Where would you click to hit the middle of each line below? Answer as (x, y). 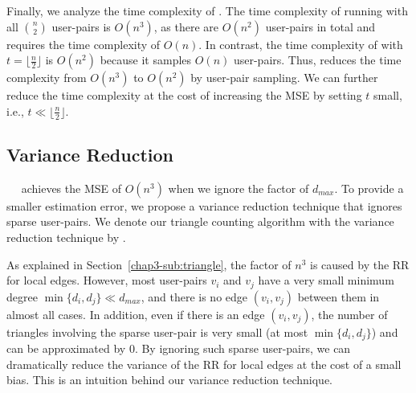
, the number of (349, 314)
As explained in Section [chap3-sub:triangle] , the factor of (149, 264)
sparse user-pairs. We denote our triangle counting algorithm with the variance (200, 221)
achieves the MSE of (71, 188)
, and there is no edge (194, 296)
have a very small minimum (326, 280)
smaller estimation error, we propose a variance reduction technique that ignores (204, 205)
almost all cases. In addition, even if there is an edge (136, 314)
